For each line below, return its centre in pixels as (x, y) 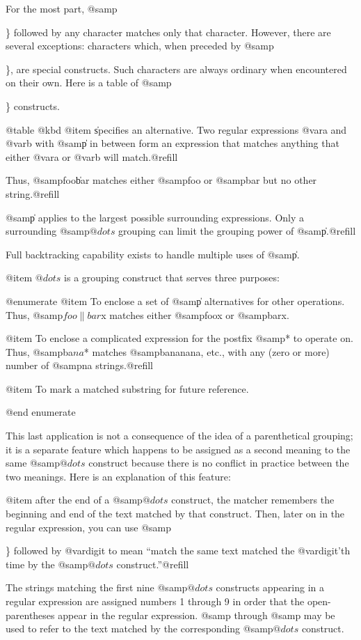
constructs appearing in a (270, 587)
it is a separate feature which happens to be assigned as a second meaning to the (178, 449)
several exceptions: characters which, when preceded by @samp (140, 46)
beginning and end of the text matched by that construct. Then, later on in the (175, 514)
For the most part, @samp (62, 8)
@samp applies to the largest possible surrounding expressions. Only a (155, 217)
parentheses (30, 615)
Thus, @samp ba (40, 351)
